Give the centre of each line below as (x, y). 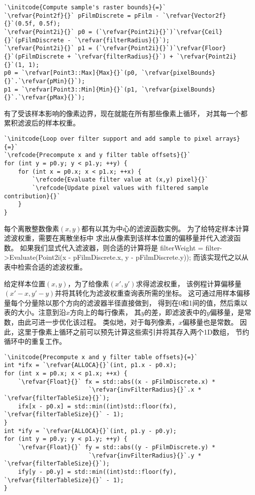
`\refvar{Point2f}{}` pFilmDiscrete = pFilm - (81, 15)
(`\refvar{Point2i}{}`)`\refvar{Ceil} (159, 32)
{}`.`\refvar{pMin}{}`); (45, 81)
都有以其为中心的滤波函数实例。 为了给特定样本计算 (165, 228)
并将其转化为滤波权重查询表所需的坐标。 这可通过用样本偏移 (153, 293)
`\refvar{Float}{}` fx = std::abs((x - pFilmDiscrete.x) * (117, 382)
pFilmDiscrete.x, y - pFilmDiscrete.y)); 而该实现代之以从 (161, 257)
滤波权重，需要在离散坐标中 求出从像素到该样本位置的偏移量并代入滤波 (119, 238)
